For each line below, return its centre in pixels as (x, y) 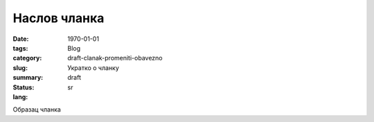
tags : (20, 48)
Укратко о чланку (93, 68)
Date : (21, 39)
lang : (20, 96)
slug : (20, 68)
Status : (24, 87)
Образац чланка (37, 110)
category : (27, 58)
